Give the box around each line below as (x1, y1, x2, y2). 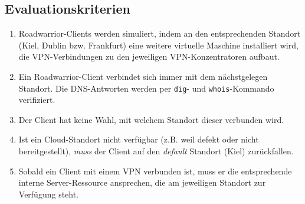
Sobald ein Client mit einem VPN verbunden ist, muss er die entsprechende (18, 164, 292, 177)
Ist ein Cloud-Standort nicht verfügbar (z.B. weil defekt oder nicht (18, 133, 259, 145)
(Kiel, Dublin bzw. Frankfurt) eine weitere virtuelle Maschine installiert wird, (18, 38, 299, 51)
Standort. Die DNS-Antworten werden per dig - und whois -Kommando (18, 82, 274, 94)
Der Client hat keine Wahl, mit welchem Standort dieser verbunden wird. (18, 113, 284, 125)
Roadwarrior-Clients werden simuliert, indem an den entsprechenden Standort (18, 27, 301, 40)
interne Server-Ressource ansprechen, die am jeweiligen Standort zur (18, 176, 266, 189)
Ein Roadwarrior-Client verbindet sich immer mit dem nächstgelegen (18, 70, 268, 82)
